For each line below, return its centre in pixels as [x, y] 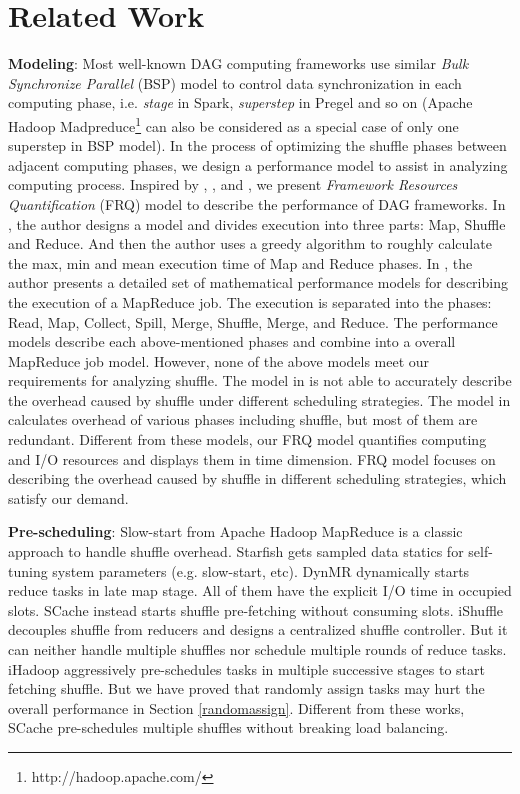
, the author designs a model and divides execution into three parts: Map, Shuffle [257, 223]
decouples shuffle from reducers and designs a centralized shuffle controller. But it [258, 629]
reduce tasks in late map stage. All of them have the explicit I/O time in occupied [260, 590]
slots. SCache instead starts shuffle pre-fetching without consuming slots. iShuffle [256, 609]
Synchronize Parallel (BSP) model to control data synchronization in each [235, 82]
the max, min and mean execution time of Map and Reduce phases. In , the [240, 262]
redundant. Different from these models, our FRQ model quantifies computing [247, 439]
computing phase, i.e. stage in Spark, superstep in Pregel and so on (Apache [240, 102]
